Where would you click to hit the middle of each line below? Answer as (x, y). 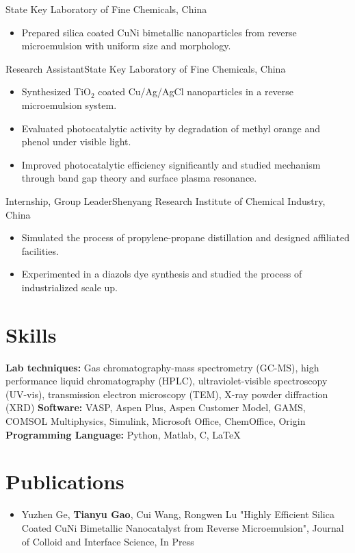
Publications (65, 481)
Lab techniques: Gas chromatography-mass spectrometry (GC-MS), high (162, 367)
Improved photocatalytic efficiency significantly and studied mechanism (171, 164)
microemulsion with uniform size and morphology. (126, 46)
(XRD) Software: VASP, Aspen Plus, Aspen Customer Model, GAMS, (156, 407)
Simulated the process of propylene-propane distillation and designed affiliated (185, 237)
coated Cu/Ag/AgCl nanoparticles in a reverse (196, 91)
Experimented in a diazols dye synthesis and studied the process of (162, 274)
